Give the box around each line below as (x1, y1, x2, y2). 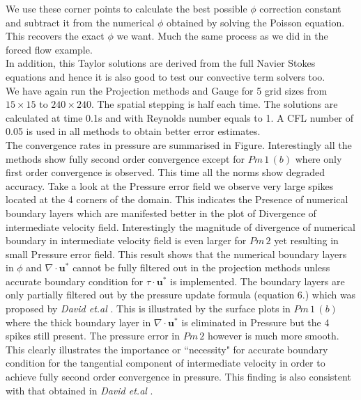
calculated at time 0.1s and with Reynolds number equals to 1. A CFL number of (6, 110, 354, 125)
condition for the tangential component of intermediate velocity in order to (6, 355, 325, 370)
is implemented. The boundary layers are (169, 273, 345, 288)
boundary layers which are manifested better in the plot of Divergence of (6, 205, 316, 220)
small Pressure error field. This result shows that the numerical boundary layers (6, 246, 347, 261)
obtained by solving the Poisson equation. (167, 15, 345, 29)
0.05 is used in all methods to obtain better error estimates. (6, 124, 261, 138)
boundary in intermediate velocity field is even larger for (6, 233, 247, 248)
